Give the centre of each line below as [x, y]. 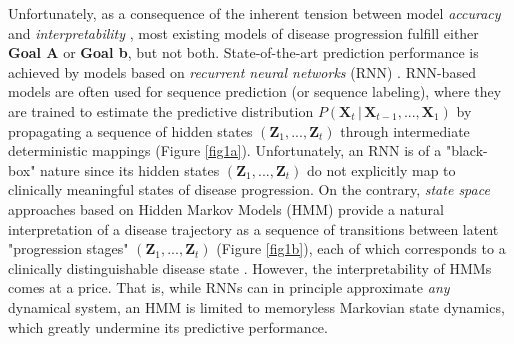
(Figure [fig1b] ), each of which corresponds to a [361, 248]
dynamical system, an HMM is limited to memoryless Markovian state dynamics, [256, 306]
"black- [466, 150]
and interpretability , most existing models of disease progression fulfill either [243, 32]
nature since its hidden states [130, 169]
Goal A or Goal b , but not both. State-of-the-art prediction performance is [243, 52]
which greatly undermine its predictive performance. [168, 326]
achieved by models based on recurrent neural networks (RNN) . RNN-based [242, 71]
